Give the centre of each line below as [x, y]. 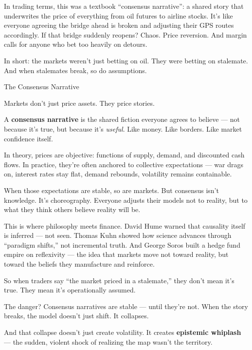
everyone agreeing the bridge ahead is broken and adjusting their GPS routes [119, 25]
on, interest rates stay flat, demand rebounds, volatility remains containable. [118, 174]
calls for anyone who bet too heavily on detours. [76, 44]
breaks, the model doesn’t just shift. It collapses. [76, 316]
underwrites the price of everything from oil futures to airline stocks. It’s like [118, 15]
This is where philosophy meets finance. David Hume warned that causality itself [125, 225]
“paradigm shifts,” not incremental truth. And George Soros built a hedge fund [122, 244]
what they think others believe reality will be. [72, 209]
